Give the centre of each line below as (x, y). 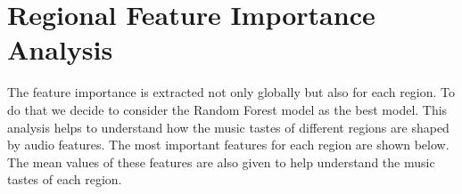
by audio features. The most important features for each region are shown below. (228, 145)
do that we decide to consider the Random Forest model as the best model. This (227, 109)
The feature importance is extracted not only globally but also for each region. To (231, 92)
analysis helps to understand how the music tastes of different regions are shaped (228, 127)
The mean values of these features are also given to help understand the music (221, 162)
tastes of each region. (65, 179)
